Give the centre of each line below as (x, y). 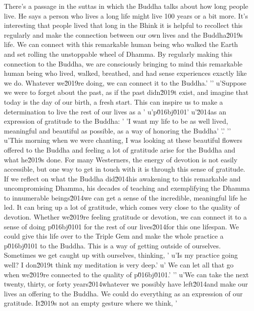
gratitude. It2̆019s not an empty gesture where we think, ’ (91, 303)
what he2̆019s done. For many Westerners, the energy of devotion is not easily (121, 159)
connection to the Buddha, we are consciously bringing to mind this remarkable (123, 63)
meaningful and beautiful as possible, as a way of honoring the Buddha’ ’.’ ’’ (117, 130)
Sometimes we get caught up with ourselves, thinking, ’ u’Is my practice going (121, 255)
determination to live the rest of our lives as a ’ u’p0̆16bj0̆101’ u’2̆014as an (115, 111)
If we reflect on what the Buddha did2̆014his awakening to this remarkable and (122, 178)
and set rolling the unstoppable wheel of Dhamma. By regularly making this (118, 54)
